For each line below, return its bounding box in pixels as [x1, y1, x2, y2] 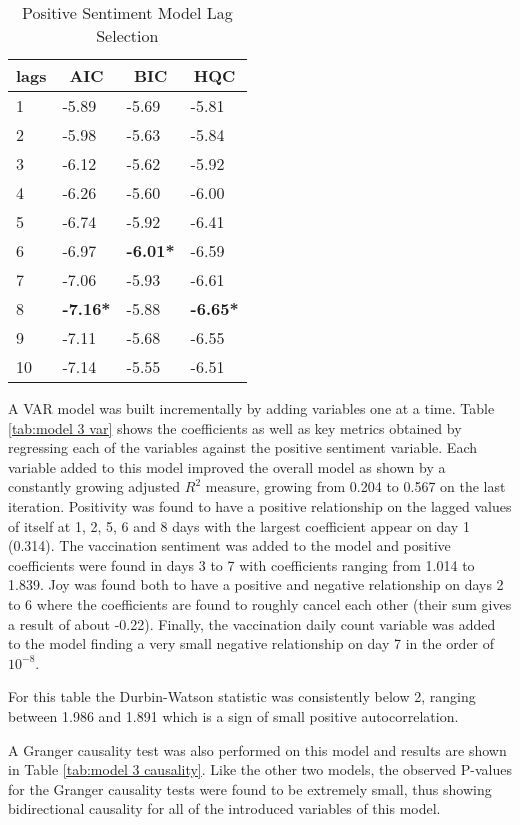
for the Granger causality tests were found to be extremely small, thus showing [8, 778, 492, 799]
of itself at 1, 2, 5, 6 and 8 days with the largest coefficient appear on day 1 [8, 515, 470, 536]
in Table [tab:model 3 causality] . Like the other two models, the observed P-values [8, 759, 512, 780]
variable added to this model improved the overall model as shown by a [8, 456, 446, 477]
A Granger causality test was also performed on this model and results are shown [8, 739, 507, 760]
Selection [96, 24, 159, 47]
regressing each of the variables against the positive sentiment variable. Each [8, 437, 477, 458]
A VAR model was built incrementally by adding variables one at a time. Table [8, 398, 495, 418]
